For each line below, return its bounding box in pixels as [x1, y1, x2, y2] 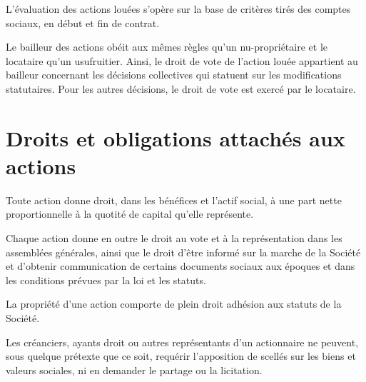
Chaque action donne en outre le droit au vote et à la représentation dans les [6, 231, 342, 246]
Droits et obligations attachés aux [6, 123, 345, 152]
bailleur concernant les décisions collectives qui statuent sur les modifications [6, 67, 342, 82]
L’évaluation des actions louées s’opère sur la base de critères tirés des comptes [6, 1, 351, 16]
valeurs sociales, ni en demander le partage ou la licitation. [6, 362, 263, 377]
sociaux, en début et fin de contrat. [6, 15, 160, 30]
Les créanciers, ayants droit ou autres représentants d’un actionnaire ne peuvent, [6, 334, 359, 349]
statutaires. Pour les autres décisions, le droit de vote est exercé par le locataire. [6, 81, 356, 96]
